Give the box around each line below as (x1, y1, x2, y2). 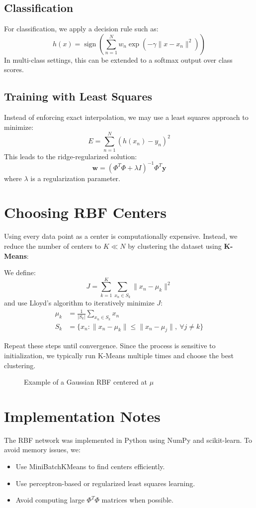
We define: (4, 267, 36, 278)
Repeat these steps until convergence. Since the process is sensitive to (4, 340, 216, 351)
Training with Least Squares (4, 89, 153, 104)
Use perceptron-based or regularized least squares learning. (15, 478, 195, 488)
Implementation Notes (4, 406, 161, 426)
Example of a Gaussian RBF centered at (24, 377, 147, 387)
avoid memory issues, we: (4, 444, 81, 455)
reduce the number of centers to (4, 240, 101, 251)
